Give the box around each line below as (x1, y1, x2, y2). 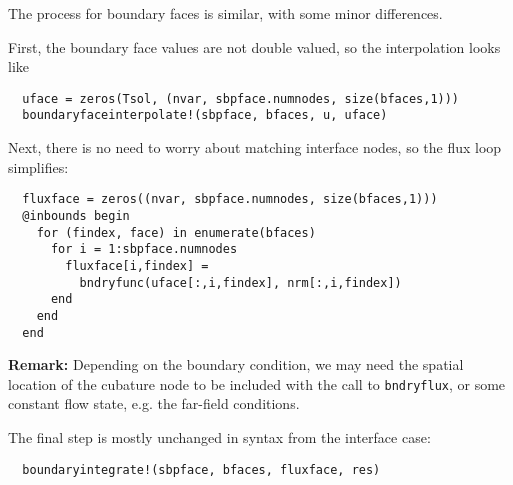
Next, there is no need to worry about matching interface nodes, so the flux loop (8, 137, 502, 158)
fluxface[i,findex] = (65, 258, 209, 273)
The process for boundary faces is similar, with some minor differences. (8, 3, 443, 23)
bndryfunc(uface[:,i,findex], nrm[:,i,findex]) (79, 275, 402, 290)
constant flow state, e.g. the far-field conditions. (8, 393, 300, 414)
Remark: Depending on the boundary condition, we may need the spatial (8, 354, 464, 375)
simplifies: (8, 156, 69, 177)
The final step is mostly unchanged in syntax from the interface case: (8, 427, 431, 448)
